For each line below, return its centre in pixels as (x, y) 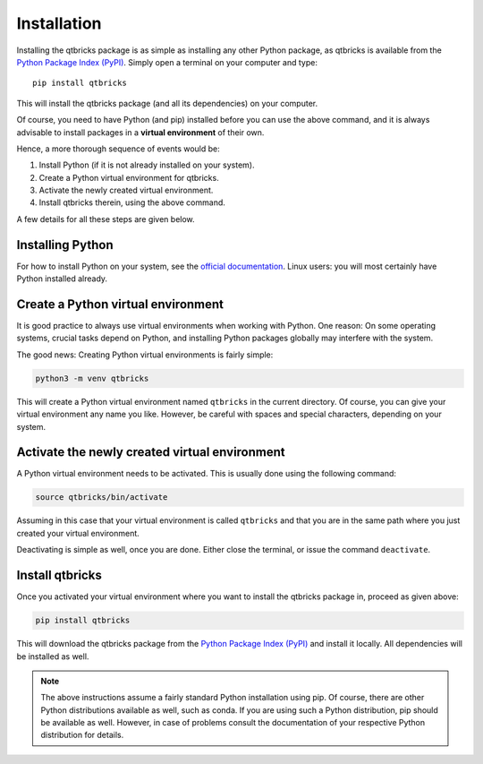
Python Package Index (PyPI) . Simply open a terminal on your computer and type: (167, 62)
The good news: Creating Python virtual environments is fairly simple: (145, 355)
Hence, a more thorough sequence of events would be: (119, 149)
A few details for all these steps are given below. (106, 219)
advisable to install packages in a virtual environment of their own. (140, 132)
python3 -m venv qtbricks (92, 378)
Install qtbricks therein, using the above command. (132, 202)
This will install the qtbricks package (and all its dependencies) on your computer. (167, 103)
